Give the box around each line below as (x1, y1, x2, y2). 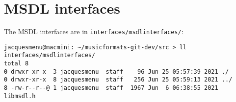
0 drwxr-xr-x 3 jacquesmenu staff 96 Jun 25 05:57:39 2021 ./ (4, 68, 229, 75)
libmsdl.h (4, 92, 36, 100)
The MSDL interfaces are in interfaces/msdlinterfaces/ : (4, 26, 184, 37)
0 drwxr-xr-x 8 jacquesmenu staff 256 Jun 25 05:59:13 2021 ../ (4, 76, 233, 83)
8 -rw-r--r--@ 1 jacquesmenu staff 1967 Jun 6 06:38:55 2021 (4, 84, 218, 92)
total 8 (4, 60, 29, 67)
